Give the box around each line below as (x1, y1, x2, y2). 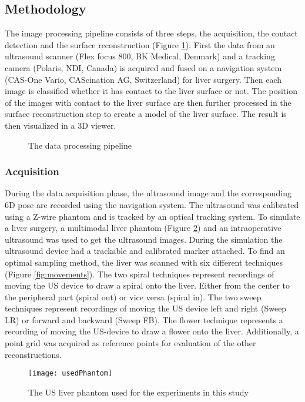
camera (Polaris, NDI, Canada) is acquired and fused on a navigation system (5, 61, 282, 73)
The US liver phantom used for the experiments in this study (28, 386, 249, 398)
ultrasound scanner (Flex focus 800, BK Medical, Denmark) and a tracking (5, 50, 275, 62)
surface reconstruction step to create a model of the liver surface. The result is (5, 108, 287, 120)
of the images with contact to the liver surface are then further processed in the (5, 96, 291, 108)
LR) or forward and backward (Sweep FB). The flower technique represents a (5, 313, 283, 326)
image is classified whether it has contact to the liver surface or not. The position (5, 85, 297, 97)
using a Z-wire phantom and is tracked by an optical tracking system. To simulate (5, 210, 300, 222)
